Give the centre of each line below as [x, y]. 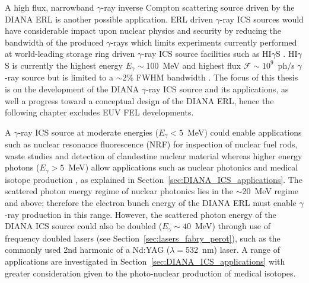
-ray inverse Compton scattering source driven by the [198, 7]
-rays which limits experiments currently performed [204, 42]
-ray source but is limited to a [59, 77]
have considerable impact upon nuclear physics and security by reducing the [143, 30]
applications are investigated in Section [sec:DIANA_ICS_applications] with [145, 261]
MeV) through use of [232, 226]
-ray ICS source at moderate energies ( [88, 132]
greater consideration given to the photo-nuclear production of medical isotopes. [150, 273]
